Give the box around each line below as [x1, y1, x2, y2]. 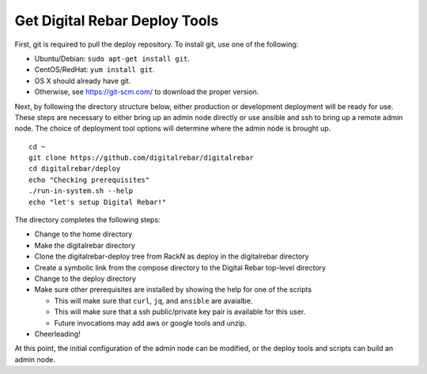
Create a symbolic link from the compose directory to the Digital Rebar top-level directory [34, 263, 327, 272]
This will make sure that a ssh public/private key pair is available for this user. [54, 307, 306, 316]
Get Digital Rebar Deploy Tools [14, 12, 219, 29]
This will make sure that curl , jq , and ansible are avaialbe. [54, 296, 253, 305]
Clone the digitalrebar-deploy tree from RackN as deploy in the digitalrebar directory [34, 251, 309, 261]
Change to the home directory [34, 229, 133, 239]
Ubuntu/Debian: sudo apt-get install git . [34, 54, 190, 63]
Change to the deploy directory [34, 274, 137, 283]
